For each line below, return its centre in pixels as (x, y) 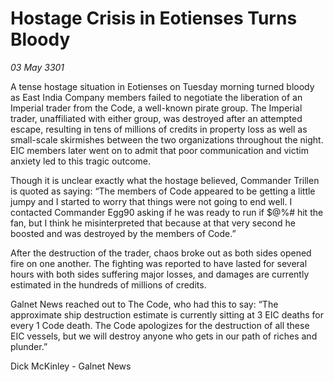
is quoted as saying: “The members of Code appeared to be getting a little (163, 191)
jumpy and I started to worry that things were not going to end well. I (151, 201)
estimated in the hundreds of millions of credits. (108, 284)
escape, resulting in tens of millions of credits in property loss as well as (159, 129)
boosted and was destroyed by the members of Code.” (123, 233)
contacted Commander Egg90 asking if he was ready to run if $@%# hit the (167, 212)
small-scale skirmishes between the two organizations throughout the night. (167, 139)
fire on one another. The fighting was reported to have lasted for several (159, 263)
